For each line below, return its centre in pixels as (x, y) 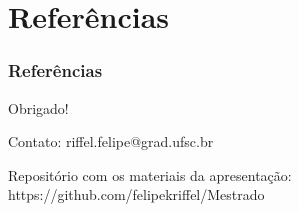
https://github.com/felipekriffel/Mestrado (136, 194)
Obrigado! (38, 107)
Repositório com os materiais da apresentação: (150, 174)
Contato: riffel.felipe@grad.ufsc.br (111, 141)
